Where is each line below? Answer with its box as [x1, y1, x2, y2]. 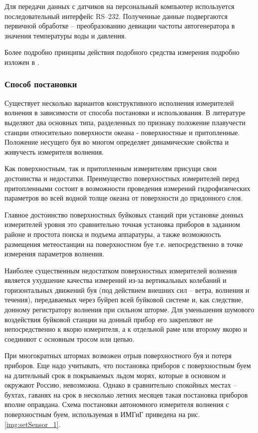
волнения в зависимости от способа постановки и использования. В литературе [4, 107, 246, 118]
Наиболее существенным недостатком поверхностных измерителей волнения [4, 265, 237, 275]
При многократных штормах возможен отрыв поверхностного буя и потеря [4, 350, 232, 361]
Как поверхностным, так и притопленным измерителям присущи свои [4, 163, 217, 174]
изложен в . [4, 56, 39, 67]
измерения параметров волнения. [4, 248, 105, 259]
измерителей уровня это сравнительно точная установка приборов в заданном [4, 219, 240, 229]
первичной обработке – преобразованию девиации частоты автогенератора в [4, 20, 235, 31]
